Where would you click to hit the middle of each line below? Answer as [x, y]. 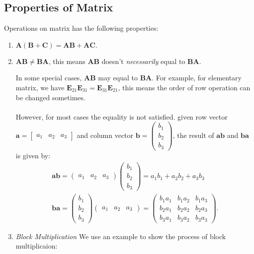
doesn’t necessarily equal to [143, 61]
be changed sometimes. [50, 97]
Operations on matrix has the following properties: [81, 28]
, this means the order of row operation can [184, 87]
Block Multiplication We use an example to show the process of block [121, 236]
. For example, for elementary [197, 78]
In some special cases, [49, 78]
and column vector [105, 135]
